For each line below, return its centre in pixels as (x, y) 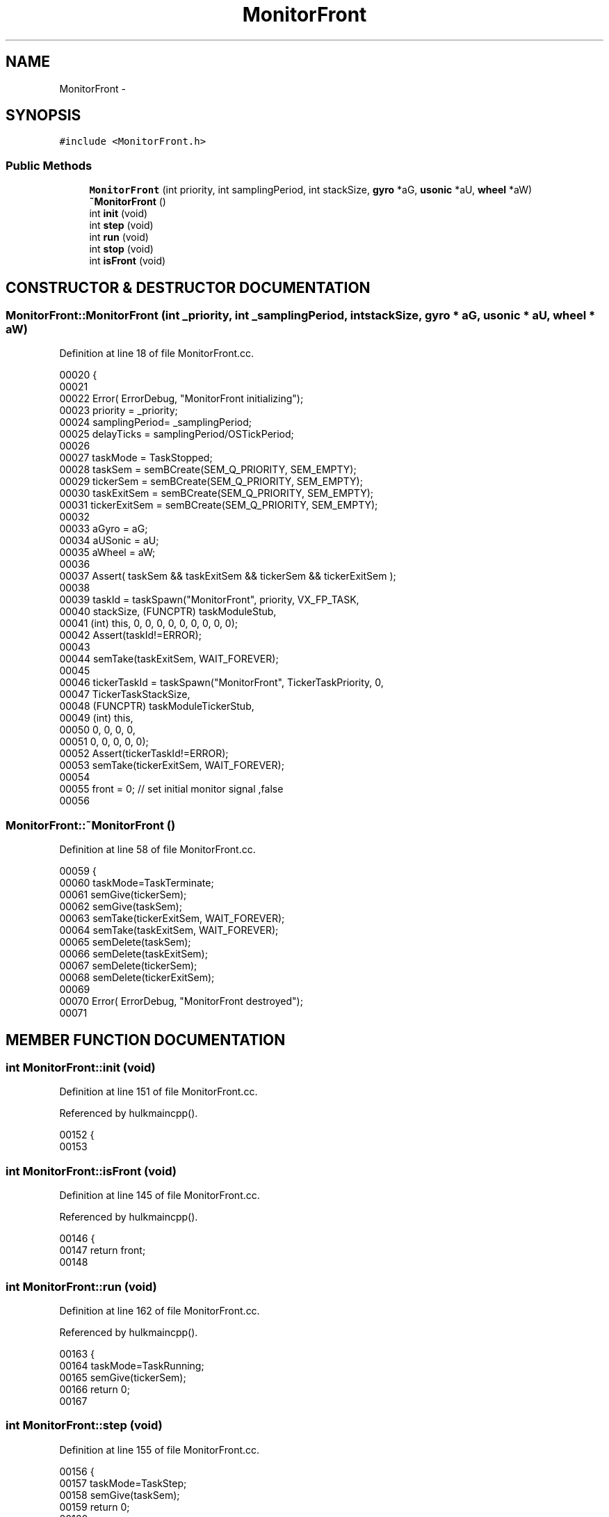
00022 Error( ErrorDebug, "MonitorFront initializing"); (181, 399)
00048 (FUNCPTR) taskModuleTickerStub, (157, 706)
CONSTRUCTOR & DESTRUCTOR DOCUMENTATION (188, 287)
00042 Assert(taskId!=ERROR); (130, 635)
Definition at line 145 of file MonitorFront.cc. (160, 1196)
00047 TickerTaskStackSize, (125, 694)
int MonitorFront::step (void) (84, 1425)
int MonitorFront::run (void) (81, 1286)
